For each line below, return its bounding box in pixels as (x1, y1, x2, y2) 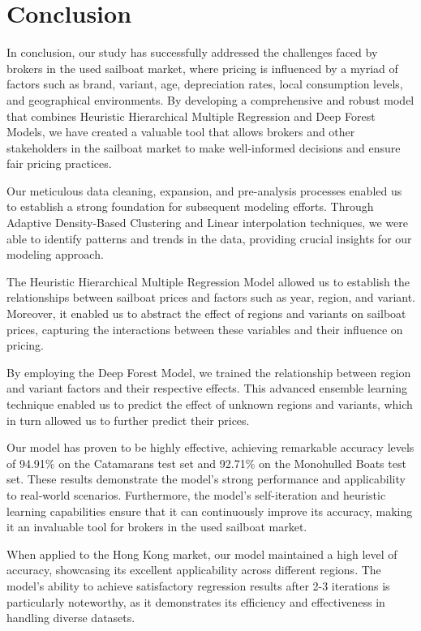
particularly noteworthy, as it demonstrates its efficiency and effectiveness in (6, 593, 385, 610)
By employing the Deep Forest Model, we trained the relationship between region (6, 363, 411, 380)
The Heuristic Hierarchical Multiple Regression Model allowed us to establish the (6, 273, 410, 290)
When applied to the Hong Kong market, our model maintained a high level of (6, 545, 397, 562)
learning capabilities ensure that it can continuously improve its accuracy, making (6, 502, 413, 519)
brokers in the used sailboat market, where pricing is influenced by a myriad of (6, 59, 398, 76)
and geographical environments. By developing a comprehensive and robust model (6, 91, 415, 108)
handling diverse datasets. (6, 609, 135, 626)
